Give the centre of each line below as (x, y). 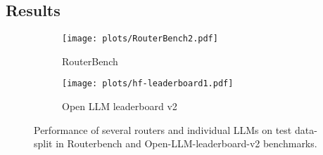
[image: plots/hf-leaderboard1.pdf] (148, 84)
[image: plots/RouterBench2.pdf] (140, 39)
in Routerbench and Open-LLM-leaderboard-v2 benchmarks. (186, 143)
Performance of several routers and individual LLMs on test (163, 129)
